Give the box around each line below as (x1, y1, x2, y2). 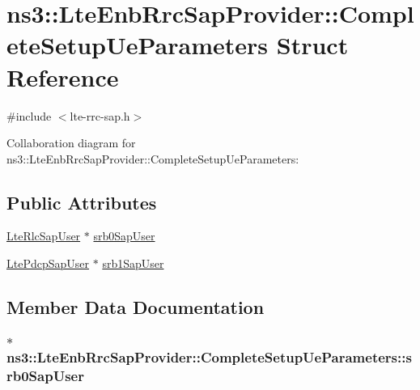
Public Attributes (6, 189, 157, 214)
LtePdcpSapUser (6, 255, 90, 272)
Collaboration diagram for (6, 134, 136, 151)
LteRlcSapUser (6, 227, 81, 244)
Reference (6, 60, 119, 93)
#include (6, 107, 52, 124)
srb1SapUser (102, 255, 164, 272)
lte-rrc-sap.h (70, 107, 130, 124)
